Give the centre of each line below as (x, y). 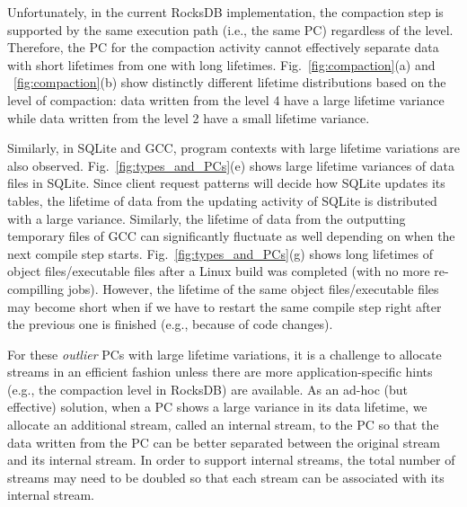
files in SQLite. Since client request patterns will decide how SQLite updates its (226, 183)
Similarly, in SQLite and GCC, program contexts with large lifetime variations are (233, 148)
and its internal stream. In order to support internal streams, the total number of (231, 460)
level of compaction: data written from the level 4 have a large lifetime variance (226, 99)
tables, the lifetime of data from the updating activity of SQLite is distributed (222, 200)
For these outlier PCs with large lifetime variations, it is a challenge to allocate (225, 354)
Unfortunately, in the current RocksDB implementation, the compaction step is (225, 12)
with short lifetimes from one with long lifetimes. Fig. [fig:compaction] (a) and (221, 64)
